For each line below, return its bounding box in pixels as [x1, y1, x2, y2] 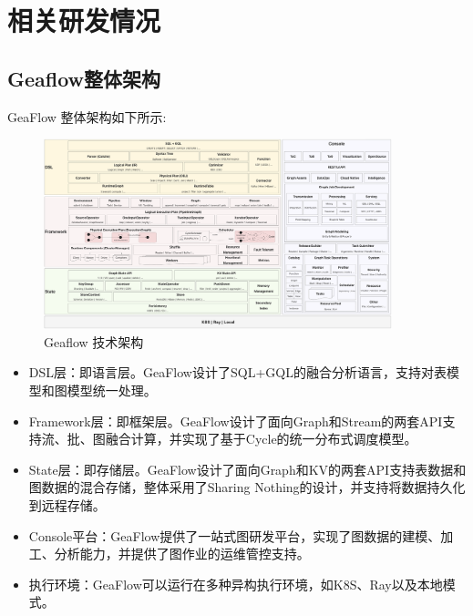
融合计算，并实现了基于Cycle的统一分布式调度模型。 [105, 429, 417, 448]
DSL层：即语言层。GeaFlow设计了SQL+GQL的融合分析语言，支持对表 [28, 363, 447, 382]
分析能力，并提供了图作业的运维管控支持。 [54, 544, 310, 563]
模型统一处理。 [67, 381, 157, 399]
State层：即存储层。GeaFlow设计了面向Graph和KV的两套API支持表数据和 [28, 459, 467, 478]
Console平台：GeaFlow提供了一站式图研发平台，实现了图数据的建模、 [28, 526, 441, 545]
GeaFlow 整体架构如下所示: [7, 107, 167, 126]
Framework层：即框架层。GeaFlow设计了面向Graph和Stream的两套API [28, 411, 443, 430]
